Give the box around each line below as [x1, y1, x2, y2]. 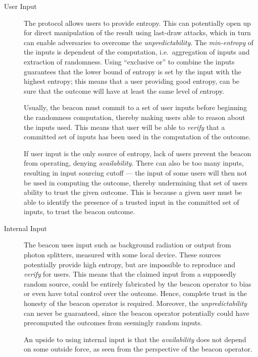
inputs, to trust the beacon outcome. [24, 206, 135, 217]
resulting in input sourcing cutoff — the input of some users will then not [24, 167, 247, 178]
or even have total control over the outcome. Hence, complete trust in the [24, 288, 247, 298]
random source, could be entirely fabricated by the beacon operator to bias [24, 278, 252, 289]
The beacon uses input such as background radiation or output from [24, 239, 231, 250]
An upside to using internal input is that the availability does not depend [24, 334, 246, 344]
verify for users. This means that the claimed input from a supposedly [24, 269, 237, 279]
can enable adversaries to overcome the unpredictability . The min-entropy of [24, 37, 254, 47]
